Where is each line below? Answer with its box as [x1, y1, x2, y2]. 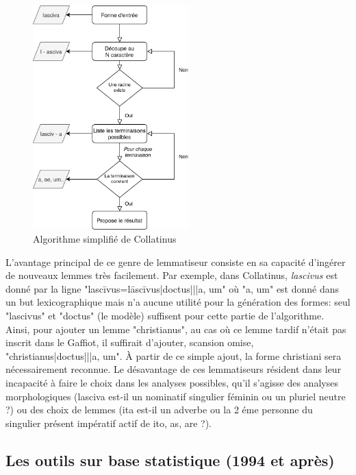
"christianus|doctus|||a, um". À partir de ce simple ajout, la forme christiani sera [5, 348, 342, 363]
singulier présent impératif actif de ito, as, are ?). [5, 415, 212, 430]
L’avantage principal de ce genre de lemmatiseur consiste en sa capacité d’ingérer [5, 254, 346, 269]
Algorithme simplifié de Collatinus [33, 232, 177, 246]
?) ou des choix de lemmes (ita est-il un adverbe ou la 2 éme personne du [5, 402, 313, 417]
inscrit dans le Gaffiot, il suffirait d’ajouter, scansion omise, [5, 335, 254, 350]
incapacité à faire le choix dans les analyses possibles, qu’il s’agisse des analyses [5, 376, 338, 390]
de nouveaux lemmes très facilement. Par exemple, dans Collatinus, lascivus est [5, 268, 338, 282]
